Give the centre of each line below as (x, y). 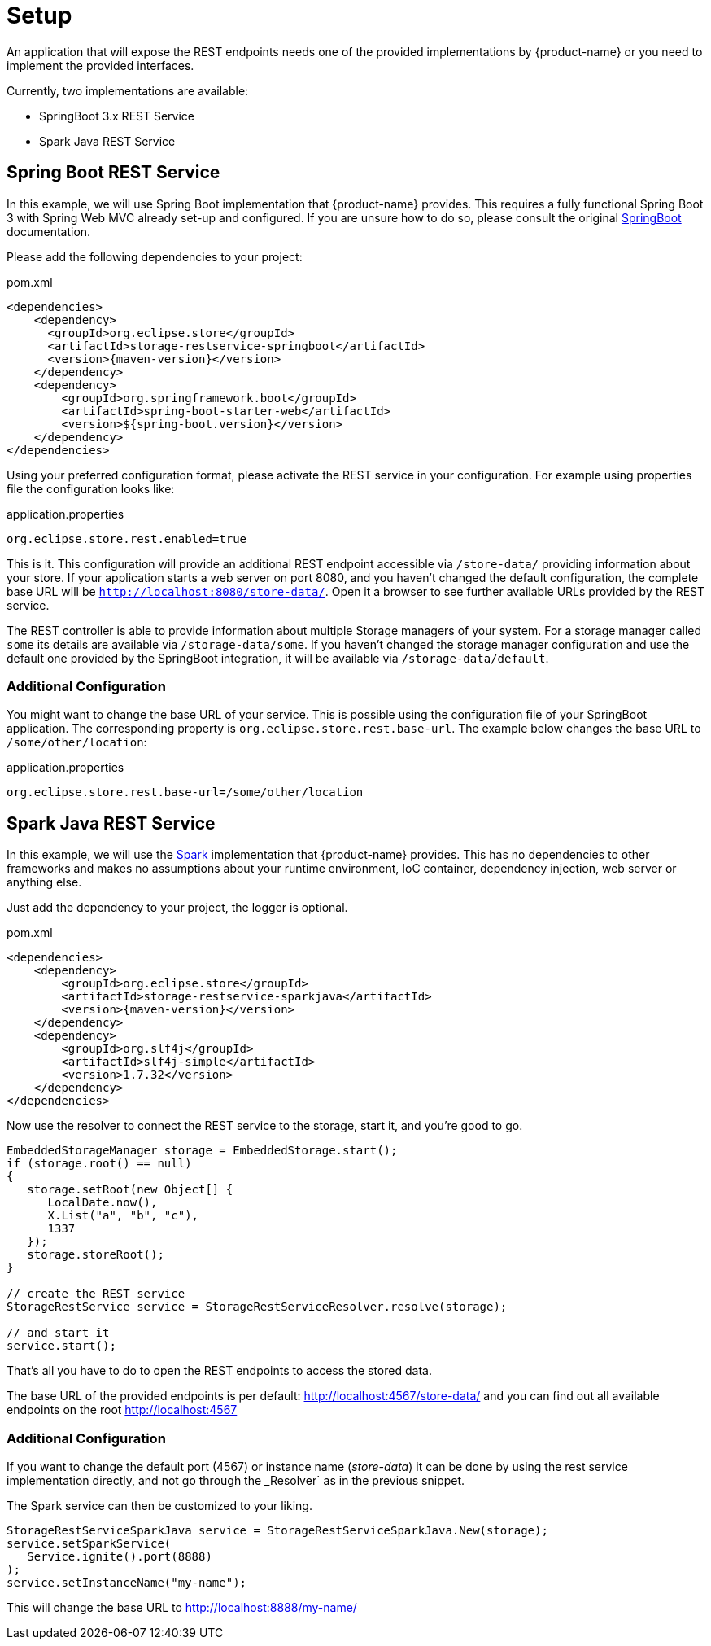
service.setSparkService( (89, 1543)
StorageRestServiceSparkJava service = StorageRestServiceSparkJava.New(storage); (277, 1530)
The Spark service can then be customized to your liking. (159, 1505)
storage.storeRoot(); (96, 1255)
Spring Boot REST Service (113, 173)
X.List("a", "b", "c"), (123, 1216)
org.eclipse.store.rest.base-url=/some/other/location (185, 792)
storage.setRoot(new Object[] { (130, 1190)
